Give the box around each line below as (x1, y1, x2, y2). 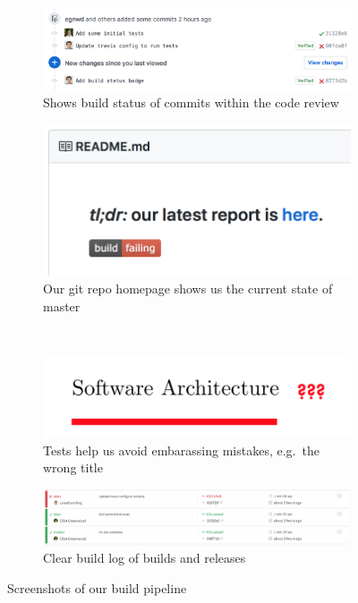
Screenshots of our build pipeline (7, 578, 187, 597)
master (43, 296, 81, 315)
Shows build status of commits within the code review (43, 93, 339, 112)
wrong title (43, 458, 103, 477)
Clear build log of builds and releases (43, 548, 246, 566)
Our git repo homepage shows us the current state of (43, 279, 333, 298)
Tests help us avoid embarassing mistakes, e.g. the (43, 440, 320, 459)
